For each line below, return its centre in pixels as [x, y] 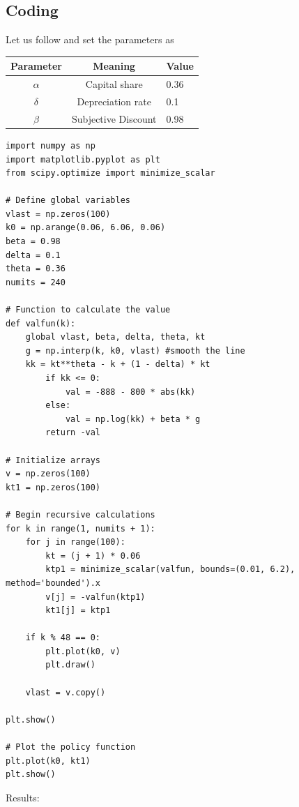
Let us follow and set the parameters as [90, 39]
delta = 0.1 [33, 255]
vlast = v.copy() [66, 692]
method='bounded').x [53, 583]
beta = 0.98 [33, 242]
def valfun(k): [41, 323]
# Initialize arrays [53, 460]
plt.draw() [70, 665]
